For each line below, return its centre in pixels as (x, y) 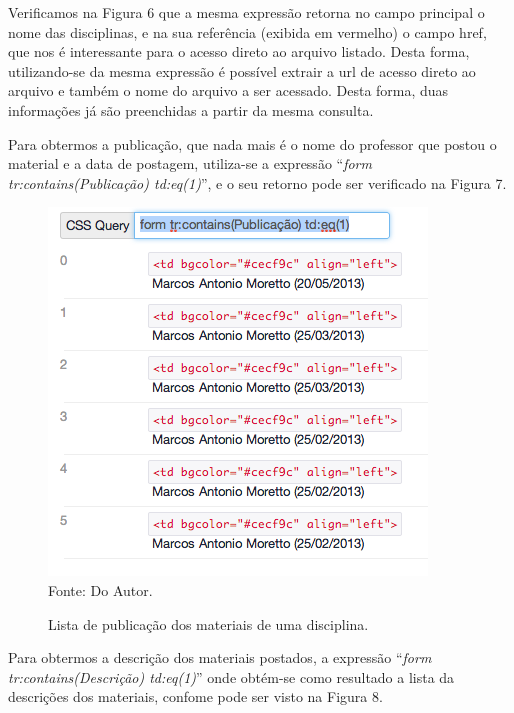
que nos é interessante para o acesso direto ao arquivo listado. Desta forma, (239, 51)
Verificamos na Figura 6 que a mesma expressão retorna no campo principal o (246, 12)
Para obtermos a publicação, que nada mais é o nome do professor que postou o (252, 143)
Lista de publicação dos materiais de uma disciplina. (208, 623)
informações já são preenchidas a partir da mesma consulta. (191, 109)
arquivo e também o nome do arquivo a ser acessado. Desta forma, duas (228, 90)
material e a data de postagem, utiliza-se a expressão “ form (190, 163)
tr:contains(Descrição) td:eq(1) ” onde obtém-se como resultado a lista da (231, 676)
